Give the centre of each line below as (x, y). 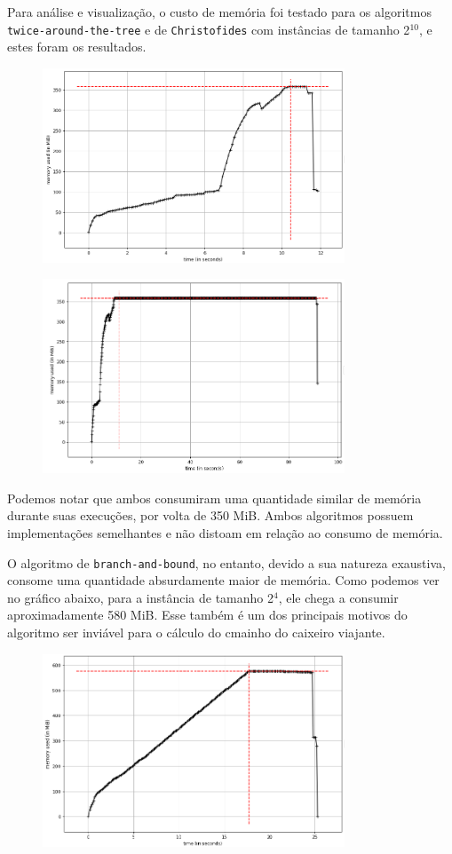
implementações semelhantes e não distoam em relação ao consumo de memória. (225, 532)
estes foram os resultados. (77, 47)
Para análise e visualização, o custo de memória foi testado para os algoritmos (219, 12)
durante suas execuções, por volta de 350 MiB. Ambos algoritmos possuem (210, 515)
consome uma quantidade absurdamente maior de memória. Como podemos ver (223, 580)
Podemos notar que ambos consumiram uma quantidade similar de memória (214, 498)
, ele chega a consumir (338, 597)
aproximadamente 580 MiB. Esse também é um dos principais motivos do (207, 615)
